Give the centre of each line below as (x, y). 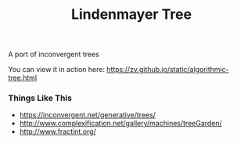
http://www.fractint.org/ (57, 131)
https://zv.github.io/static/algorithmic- (168, 70)
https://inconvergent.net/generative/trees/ (88, 115)
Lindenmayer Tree (131, 14)
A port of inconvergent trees (54, 54)
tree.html (23, 78)
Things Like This (40, 98)
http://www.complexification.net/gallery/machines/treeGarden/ (121, 124)
